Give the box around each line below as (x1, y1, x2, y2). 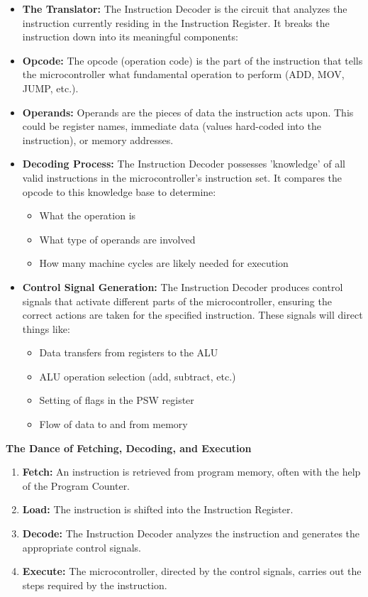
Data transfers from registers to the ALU (39, 345, 218, 360)
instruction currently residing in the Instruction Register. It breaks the (22, 15, 330, 30)
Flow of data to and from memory (39, 417, 188, 432)
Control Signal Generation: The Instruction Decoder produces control (22, 279, 343, 294)
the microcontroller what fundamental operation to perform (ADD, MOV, (22, 67, 345, 82)
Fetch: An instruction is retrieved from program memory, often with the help (22, 464, 361, 479)
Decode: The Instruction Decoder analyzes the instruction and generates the (22, 526, 360, 541)
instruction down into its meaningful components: (22, 29, 238, 44)
